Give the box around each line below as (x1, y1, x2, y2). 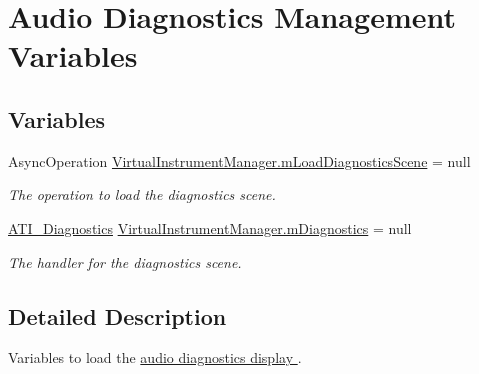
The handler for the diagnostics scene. (8, 251, 242, 272)
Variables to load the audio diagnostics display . (8, 347, 302, 368)
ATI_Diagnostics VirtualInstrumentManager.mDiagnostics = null (8, 217, 412, 238)
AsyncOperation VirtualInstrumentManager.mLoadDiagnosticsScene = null (8, 150, 471, 171)
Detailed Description (8, 300, 227, 331)
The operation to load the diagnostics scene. (8, 184, 276, 205)
